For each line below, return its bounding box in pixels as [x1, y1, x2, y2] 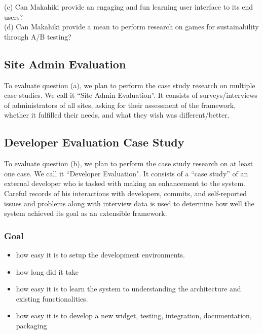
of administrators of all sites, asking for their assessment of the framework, [4, 99, 236, 110]
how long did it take [16, 266, 79, 277]
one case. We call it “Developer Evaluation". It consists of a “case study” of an [4, 168, 248, 178]
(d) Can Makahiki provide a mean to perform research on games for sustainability [4, 21, 259, 32]
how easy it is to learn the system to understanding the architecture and [16, 283, 241, 294]
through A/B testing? [4, 31, 71, 42]
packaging [16, 320, 47, 330]
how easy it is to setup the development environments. [16, 249, 185, 259]
